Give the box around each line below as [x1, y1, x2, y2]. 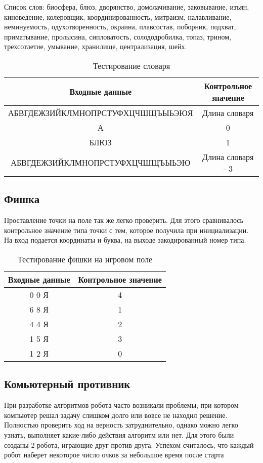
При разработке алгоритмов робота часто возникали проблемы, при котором [4, 400, 239, 410]
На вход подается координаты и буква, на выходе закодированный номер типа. [4, 235, 246, 245]
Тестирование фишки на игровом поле [17, 253, 153, 265]
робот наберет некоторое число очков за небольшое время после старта [4, 449, 224, 460]
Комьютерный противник [4, 376, 130, 392]
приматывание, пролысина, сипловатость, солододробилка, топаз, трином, [4, 31, 232, 42]
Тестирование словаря [93, 59, 170, 71]
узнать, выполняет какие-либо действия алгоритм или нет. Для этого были [4, 429, 234, 440]
